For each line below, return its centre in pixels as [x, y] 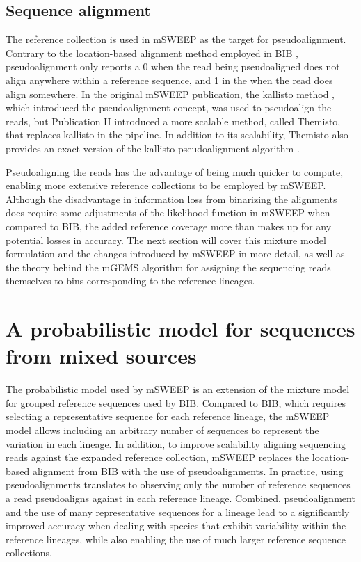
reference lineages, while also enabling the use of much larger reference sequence [176, 539]
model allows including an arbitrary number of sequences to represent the [162, 429]
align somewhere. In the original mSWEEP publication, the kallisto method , [170, 94]
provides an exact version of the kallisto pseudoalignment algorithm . [153, 148]
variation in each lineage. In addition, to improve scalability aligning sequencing [176, 443]
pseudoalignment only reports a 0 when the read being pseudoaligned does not [173, 66]
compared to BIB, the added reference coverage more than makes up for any [169, 226]
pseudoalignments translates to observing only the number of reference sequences [178, 484]
